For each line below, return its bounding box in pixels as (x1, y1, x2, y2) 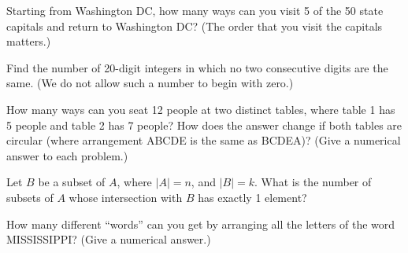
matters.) (6, 33, 51, 49)
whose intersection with (69, 189, 183, 205)
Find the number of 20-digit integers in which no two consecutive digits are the (6, 59, 388, 75)
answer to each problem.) (6, 147, 128, 163)
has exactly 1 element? (198, 189, 307, 205)
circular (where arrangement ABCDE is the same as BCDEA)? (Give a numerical (6, 132, 401, 148)
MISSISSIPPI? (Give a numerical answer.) (6, 231, 211, 247)
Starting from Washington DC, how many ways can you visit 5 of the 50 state (6, 2, 384, 18)
